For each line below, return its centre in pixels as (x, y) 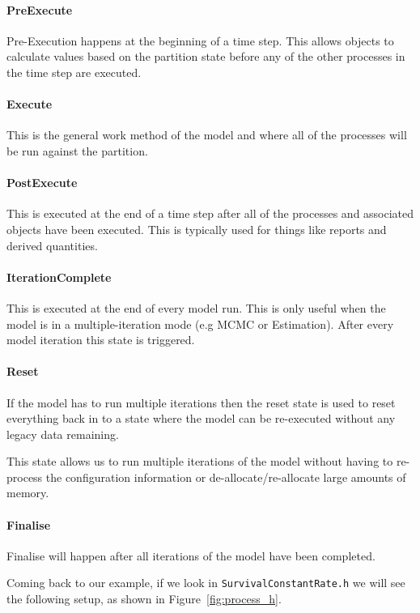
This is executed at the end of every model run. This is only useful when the (196, 307)
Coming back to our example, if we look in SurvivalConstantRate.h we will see (206, 583)
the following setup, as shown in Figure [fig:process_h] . (144, 599)
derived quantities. (52, 245)
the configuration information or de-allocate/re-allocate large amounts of (226, 477)
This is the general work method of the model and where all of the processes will (207, 135)
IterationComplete (59, 277)
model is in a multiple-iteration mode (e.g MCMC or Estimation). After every (200, 324)
